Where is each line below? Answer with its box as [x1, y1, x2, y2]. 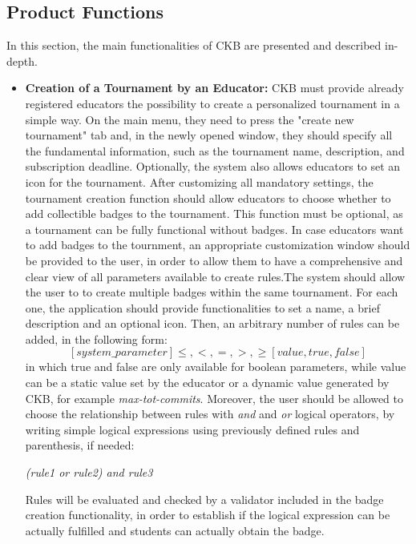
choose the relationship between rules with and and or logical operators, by [25, 405, 395, 422]
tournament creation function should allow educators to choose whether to [25, 189, 391, 206]
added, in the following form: [25, 330, 168, 347]
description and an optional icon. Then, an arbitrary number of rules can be [25, 315, 400, 332]
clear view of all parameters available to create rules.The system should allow [25, 268, 406, 284]
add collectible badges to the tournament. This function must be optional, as [25, 205, 403, 222]
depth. [6, 52, 38, 69]
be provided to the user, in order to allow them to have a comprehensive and [25, 252, 403, 268]
